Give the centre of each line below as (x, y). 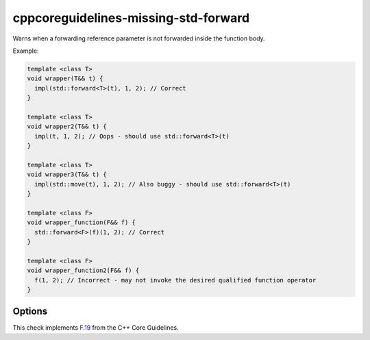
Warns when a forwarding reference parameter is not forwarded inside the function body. (139, 38)
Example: (26, 51)
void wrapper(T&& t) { (65, 78)
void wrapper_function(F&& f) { (82, 222)
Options (30, 312)
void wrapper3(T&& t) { (67, 174)
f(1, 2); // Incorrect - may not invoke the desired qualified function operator (175, 280)
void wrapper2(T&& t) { (67, 126)
